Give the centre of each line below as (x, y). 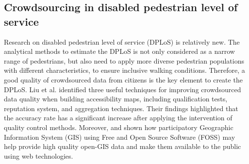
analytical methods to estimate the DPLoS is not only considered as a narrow (119, 51)
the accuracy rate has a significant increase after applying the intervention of (118, 118)
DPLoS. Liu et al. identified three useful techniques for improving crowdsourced (123, 89)
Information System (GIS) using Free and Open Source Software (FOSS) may (120, 137)
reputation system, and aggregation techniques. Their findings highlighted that (121, 108)
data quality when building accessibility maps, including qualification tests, (116, 99)
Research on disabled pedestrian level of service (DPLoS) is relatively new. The (122, 41)
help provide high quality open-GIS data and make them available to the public (123, 146)
